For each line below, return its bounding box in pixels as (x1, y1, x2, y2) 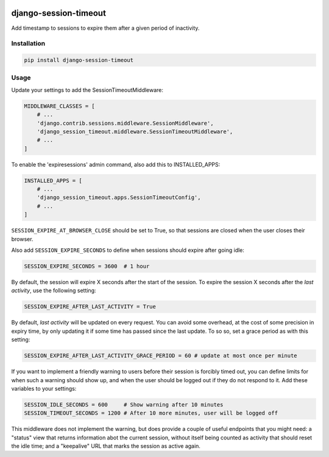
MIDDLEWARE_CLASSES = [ (24, 102, 96, 110)
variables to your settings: (11, 385, 77, 392)
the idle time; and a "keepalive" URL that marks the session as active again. (11, 442, 201, 450)
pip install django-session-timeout (24, 57, 134, 64)
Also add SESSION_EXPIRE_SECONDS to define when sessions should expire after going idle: (11, 246, 245, 254)
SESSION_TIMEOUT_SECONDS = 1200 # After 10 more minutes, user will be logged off (24, 410, 278, 417)
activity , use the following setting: (11, 287, 97, 295)
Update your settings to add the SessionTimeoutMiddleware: (11, 86, 164, 94)
